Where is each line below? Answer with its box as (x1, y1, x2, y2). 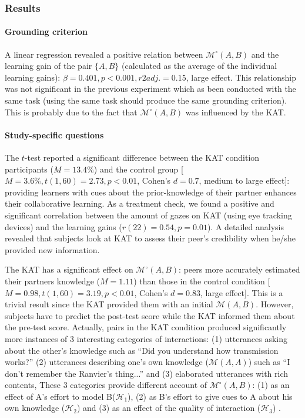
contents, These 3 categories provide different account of (5, 379, 207, 391)
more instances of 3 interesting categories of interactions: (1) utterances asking (5, 332, 287, 344)
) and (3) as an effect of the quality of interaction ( (76, 402, 261, 414)
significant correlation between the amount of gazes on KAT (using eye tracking (5, 208, 292, 221)
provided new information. (5, 243, 100, 256)
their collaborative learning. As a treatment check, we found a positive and (5, 197, 274, 210)
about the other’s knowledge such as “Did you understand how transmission (5, 344, 279, 356)
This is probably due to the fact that (5, 105, 138, 118)
